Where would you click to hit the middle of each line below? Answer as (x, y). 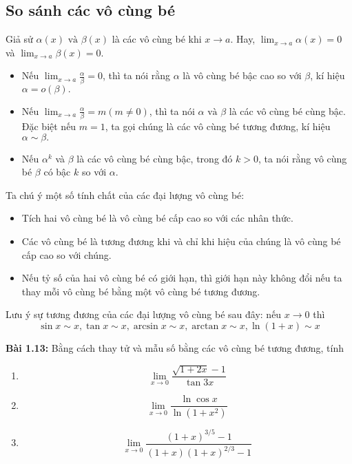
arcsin (146, 326)
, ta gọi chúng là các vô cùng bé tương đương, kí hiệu (218, 126)
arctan (205, 326)
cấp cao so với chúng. (66, 254)
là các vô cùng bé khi (157, 39)
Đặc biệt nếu (49, 126)
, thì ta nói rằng (137, 75)
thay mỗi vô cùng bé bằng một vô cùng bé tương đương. (141, 291)
